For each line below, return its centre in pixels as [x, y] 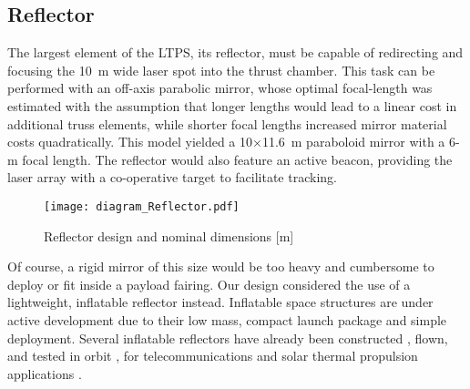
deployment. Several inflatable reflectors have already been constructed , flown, [228, 338]
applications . [45, 373]
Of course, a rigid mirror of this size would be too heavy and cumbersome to [221, 266]
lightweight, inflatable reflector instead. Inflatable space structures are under [220, 302]
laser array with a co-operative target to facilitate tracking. [172, 177]
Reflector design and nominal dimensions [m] [169, 235]
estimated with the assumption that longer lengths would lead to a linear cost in [232, 105]
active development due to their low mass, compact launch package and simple [227, 319]
